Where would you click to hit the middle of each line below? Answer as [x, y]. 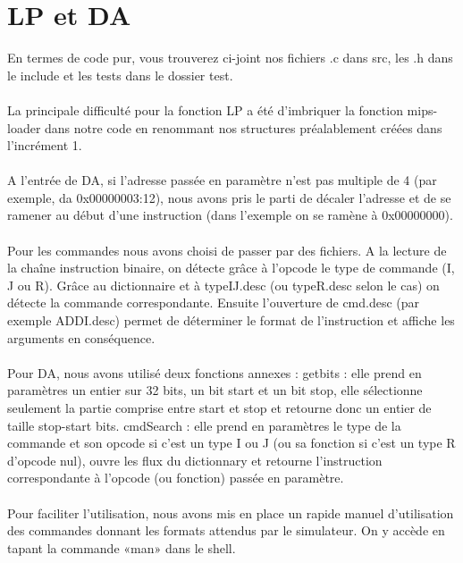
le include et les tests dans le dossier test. [120, 75]
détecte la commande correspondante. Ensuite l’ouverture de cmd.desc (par [214, 303]
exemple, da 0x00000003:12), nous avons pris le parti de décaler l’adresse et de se [229, 197]
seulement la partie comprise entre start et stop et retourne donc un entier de [219, 408]
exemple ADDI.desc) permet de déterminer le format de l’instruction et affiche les [231, 320]
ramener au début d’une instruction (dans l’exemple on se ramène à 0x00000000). [230, 215]
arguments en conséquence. [81, 337]
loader [24, 127]
